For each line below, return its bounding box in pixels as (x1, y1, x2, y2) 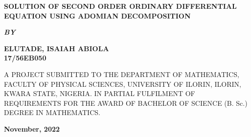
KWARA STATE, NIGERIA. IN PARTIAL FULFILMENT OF (4, 88, 195, 98)
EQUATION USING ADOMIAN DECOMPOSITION (4, 10, 191, 20)
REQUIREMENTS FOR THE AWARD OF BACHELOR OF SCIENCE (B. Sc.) (4, 98, 248, 108)
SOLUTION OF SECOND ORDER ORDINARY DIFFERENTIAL (4, 1, 237, 11)
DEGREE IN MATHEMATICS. (4, 107, 100, 117)
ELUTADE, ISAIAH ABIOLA (4, 43, 109, 53)
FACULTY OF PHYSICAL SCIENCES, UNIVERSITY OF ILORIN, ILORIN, (4, 78, 241, 89)
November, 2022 (4, 123, 60, 134)
